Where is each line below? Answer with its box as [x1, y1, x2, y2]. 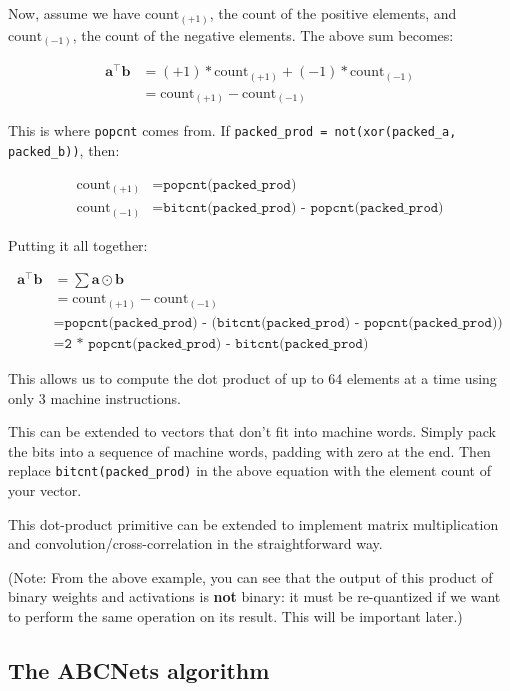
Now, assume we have [8, 3, 141, 23]
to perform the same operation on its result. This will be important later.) [8, 605, 463, 626]
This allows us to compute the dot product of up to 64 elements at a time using [8, 367, 497, 388]
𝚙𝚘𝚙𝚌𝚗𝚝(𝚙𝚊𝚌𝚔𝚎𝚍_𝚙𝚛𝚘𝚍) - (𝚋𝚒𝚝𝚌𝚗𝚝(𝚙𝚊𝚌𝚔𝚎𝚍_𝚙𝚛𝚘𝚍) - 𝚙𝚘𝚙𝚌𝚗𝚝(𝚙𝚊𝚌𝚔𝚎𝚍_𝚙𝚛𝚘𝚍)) [64, 315, 503, 330]
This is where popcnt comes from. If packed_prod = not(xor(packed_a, [8, 120, 457, 141]
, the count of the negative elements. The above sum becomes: [72, 24, 454, 45]
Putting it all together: [8, 234, 148, 255]
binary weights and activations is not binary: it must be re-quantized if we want [8, 586, 501, 607]
